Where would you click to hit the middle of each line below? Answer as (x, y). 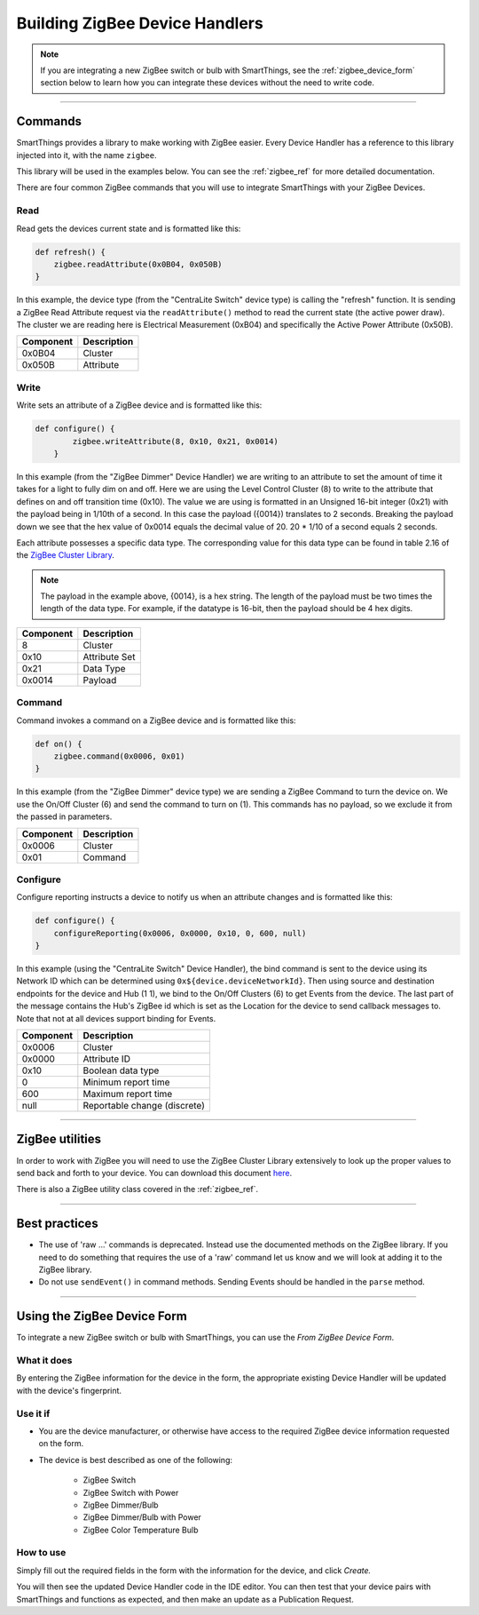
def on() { (59, 744)
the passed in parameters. (64, 816)
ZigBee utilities (59, 1139)
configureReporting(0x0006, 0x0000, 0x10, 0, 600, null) (180, 933)
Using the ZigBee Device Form (102, 1316)
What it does (44, 1361)
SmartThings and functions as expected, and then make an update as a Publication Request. (185, 1599)
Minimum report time (126, 1082)
